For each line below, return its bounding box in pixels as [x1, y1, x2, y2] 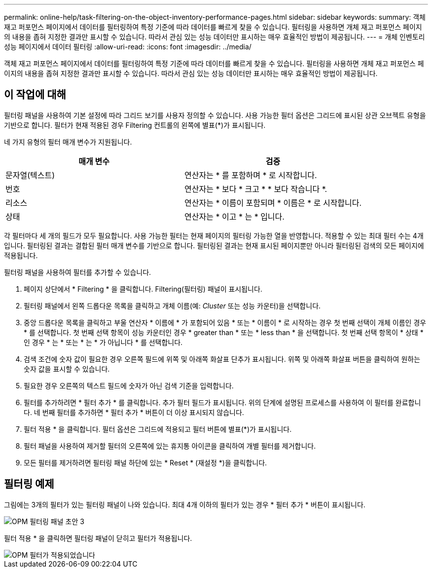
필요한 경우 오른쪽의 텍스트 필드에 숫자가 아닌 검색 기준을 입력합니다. [24, 381, 234, 390]
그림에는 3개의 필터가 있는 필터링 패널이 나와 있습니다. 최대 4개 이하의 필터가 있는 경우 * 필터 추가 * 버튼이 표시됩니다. [4, 500, 365, 509]
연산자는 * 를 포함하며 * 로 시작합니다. [184, 170, 317, 180]
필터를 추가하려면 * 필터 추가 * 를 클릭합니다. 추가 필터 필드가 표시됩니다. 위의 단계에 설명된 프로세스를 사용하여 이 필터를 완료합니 [24, 398, 421, 407]
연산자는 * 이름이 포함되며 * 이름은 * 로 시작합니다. [184, 197, 362, 208]
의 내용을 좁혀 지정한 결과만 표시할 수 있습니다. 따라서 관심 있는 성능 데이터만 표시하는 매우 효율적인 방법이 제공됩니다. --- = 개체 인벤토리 [4, 33, 425, 41]
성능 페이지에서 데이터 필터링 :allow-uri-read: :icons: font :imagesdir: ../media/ [4, 42, 252, 51]
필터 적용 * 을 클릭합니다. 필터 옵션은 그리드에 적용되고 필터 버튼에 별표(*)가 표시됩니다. [24, 424, 292, 433]
